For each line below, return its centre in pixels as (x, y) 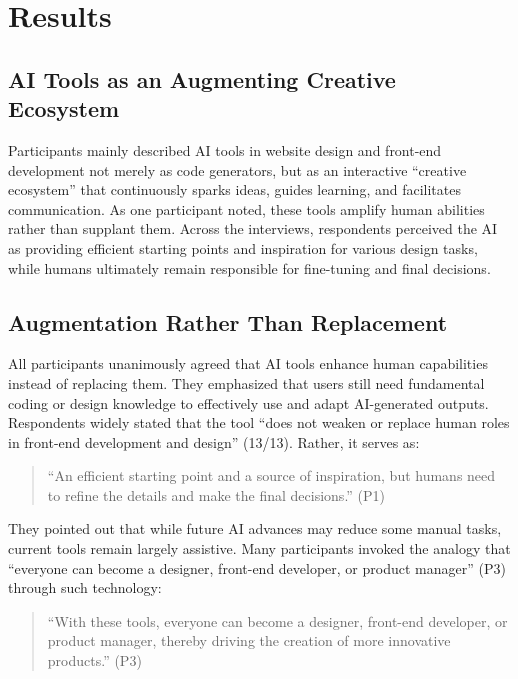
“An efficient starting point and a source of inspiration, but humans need (271, 475)
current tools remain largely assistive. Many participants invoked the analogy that (259, 548)
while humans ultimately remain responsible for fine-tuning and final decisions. (249, 267)
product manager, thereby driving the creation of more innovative (249, 640)
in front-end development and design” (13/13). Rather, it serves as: (214, 441)
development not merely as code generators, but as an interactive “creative (237, 169)
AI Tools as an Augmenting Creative (202, 78)
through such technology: (85, 587)
